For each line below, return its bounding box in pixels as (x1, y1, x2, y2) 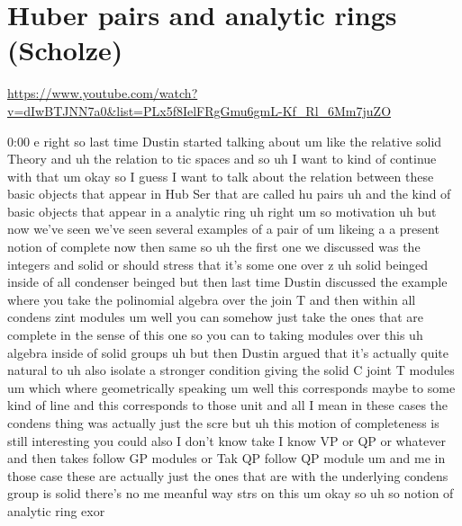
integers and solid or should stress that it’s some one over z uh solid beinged (7, 254, 429, 273)
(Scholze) (7, 31, 123, 68)
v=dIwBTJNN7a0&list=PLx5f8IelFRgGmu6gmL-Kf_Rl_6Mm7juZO (7, 101, 392, 120)
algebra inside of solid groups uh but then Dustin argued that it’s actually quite (7, 343, 448, 361)
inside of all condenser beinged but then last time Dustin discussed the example (7, 272, 448, 291)
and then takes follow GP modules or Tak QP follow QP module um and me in (7, 449, 446, 468)
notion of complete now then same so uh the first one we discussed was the (7, 237, 421, 256)
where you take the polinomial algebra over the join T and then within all (7, 290, 416, 308)
